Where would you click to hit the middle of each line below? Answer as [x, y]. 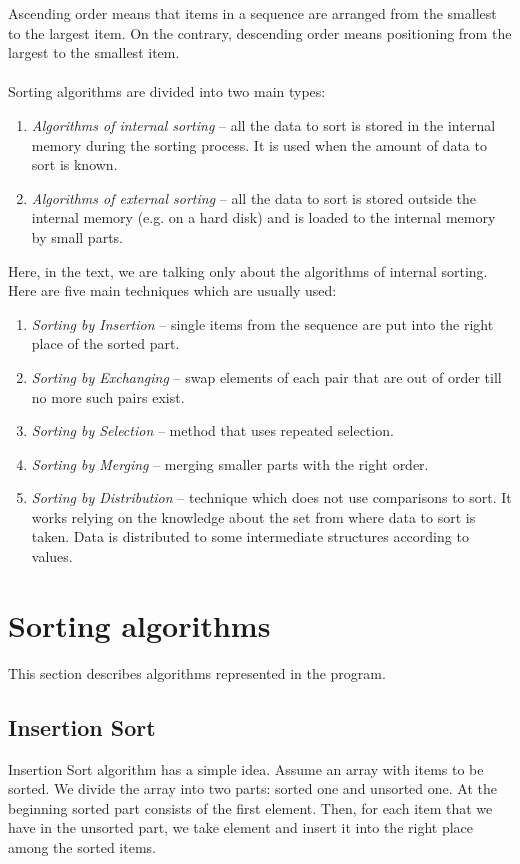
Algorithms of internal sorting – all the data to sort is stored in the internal [263, 124]
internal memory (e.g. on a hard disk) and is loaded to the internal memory [263, 217]
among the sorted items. [82, 846]
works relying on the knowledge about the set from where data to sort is [253, 516]
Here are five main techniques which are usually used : [172, 290]
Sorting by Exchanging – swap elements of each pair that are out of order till [266, 376]
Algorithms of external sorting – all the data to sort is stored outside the [254, 197]
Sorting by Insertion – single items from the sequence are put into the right [262, 323]
